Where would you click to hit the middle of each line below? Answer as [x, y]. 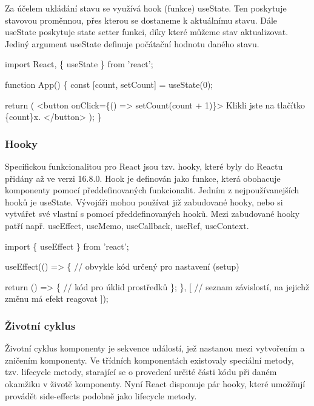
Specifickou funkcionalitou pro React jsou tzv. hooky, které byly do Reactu [144, 166]
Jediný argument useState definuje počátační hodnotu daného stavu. [132, 43]
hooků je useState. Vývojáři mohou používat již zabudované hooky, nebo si [144, 201]
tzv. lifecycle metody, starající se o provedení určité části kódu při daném [141, 372]
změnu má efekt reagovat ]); [57, 298]
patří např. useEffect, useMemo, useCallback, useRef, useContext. [127, 225]
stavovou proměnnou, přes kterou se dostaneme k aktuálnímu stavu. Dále [141, 20]
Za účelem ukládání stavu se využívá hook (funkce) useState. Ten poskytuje [146, 8]
